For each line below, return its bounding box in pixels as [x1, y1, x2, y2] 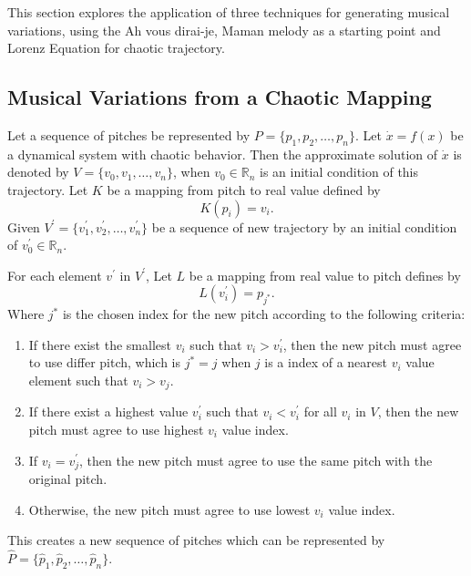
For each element [7, 265, 102, 284]
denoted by [7, 162, 69, 181]
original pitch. [28, 468, 108, 488]
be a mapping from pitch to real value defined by [107, 180, 381, 199]
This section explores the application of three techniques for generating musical [7, 3, 450, 21]
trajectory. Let [7, 180, 88, 199]
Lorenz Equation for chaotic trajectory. [7, 38, 225, 57]
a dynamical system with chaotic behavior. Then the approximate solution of [7, 144, 438, 163]
